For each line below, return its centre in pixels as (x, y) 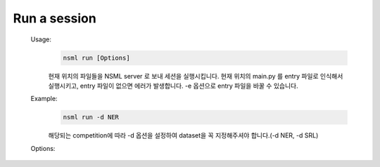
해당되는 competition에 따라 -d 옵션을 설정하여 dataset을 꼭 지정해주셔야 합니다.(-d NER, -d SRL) (183, 135)
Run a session (55, 18)
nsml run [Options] (96, 58)
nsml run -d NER (91, 117)
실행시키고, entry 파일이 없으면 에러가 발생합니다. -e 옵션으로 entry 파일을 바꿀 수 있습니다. (173, 86)
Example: (44, 99)
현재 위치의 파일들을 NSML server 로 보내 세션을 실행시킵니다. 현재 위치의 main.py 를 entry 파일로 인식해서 (196, 76)
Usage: (41, 39)
